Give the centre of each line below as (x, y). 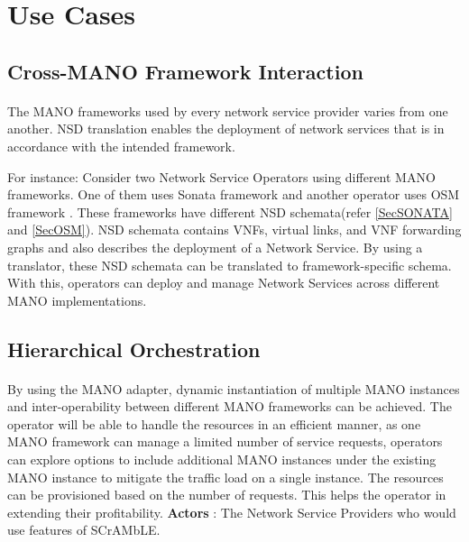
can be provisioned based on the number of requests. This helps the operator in (227, 495)
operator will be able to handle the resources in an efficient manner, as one (214, 423)
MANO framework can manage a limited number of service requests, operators (225, 441)
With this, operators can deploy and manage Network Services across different (224, 283)
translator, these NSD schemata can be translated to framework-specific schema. (230, 265)
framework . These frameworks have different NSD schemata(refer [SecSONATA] (230, 211)
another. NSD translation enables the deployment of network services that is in (226, 129)
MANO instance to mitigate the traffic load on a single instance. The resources (225, 477)
